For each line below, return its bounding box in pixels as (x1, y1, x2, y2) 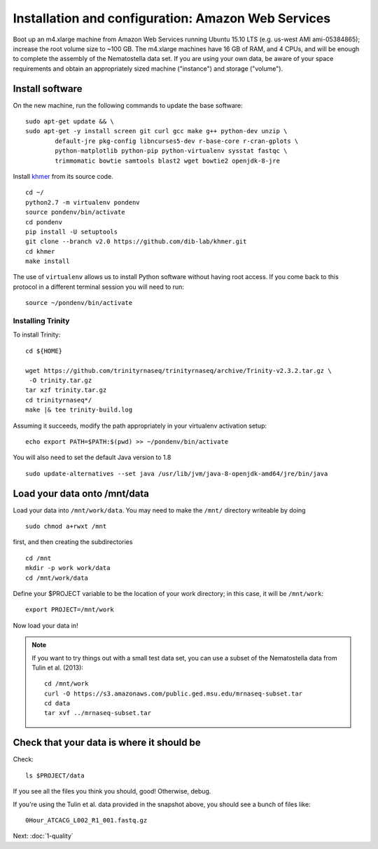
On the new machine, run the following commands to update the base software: (13, 101, 243, 109)
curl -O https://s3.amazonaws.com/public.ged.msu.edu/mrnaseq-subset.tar (44, 689, 303, 698)
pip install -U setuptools (25, 228, 118, 236)
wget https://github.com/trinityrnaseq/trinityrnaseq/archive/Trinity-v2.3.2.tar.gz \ (25, 367, 332, 374)
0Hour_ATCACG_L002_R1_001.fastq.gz (25, 816, 148, 824)
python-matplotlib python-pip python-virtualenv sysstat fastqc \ (55, 147, 288, 155)
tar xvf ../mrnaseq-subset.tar (44, 709, 152, 717)
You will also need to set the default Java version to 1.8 (13, 453, 171, 462)
